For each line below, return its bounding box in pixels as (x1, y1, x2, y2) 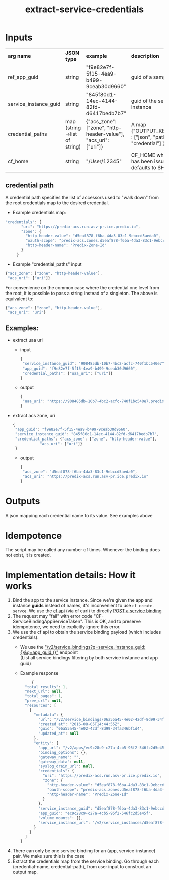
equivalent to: (5, 296, 34, 302)
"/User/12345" (86, 158, 122, 165)
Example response (20, 670, 59, 676)
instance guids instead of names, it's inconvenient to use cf (12, 602, 137, 608)
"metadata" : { (33, 712, 63, 717)
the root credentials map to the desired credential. (5, 200, 109, 206)
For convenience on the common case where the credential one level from (5, 284, 159, 290)
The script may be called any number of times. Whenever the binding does (5, 546, 160, 552)
